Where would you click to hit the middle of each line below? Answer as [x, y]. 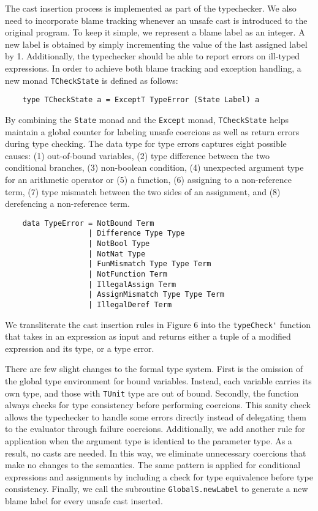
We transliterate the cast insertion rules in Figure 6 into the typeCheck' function [158, 324]
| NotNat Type [117, 254]
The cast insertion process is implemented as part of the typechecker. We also [151, 8]
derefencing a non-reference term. [67, 203]
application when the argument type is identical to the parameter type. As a [149, 441]
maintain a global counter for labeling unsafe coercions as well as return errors [152, 131]
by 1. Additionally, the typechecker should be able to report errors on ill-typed [153, 56]
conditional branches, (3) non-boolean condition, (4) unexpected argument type [154, 167]
